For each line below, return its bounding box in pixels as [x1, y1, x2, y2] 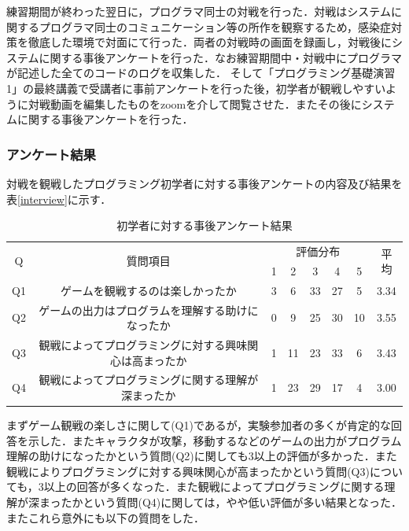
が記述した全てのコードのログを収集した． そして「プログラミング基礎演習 [6, 65, 396, 81]
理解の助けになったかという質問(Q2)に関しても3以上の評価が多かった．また [6, 448, 397, 464]
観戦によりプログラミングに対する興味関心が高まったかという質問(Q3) [6, 463, 370, 479]
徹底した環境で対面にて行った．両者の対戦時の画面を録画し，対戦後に [28, 34, 392, 50]
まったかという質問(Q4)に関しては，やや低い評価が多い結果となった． [39, 494, 403, 511]
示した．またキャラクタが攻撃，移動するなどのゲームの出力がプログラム [28, 432, 402, 448]
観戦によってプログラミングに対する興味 [39, 336, 248, 352]
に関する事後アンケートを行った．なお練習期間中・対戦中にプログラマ [39, 49, 403, 65]
